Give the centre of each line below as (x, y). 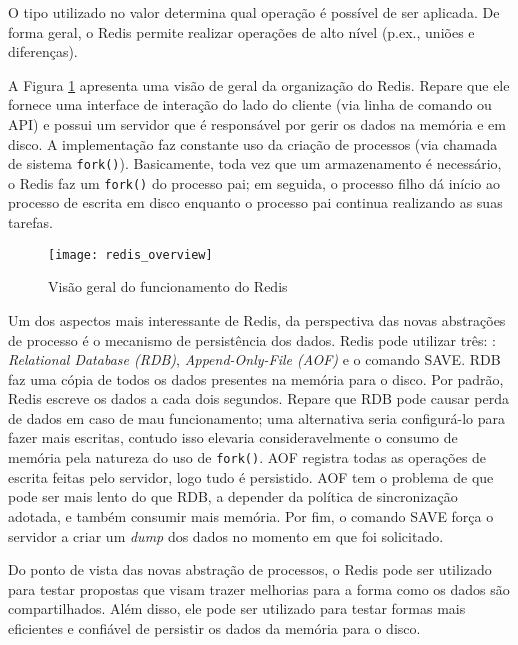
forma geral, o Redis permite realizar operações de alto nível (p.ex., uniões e (241, 31)
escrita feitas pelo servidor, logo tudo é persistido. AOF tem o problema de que (251, 476)
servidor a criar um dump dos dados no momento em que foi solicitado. (226, 535)
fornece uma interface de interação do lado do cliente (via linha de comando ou (250, 104)
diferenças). (43, 51)
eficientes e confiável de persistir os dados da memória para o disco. (214, 627)
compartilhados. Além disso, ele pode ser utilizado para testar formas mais (237, 608)
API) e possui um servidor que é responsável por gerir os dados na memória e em (257, 123)
